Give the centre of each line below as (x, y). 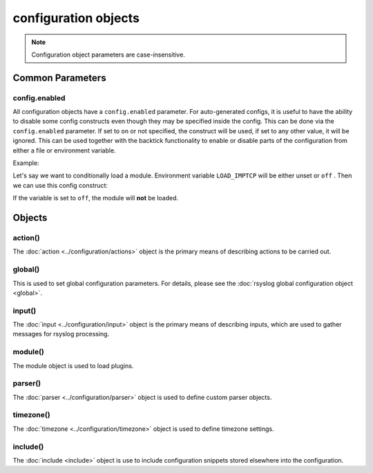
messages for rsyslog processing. (61, 334)
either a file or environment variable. (65, 150)
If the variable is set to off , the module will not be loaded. (96, 198)
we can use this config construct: (60, 185)
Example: (26, 163)
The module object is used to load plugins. (73, 365)
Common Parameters (59, 78)
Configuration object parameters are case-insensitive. (108, 55)
